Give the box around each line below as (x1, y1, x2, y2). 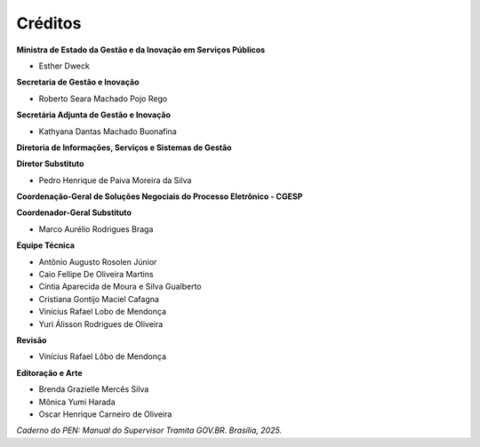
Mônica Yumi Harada (38, 396, 116, 407)
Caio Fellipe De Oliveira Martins (38, 269, 155, 280)
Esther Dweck (38, 60, 91, 71)
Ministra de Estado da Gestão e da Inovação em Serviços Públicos (16, 44, 266, 55)
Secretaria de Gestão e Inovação (16, 76, 140, 88)
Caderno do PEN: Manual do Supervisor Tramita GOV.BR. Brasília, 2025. (16, 425, 283, 435)
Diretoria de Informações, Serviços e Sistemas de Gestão (16, 142, 232, 153)
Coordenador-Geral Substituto (16, 207, 132, 218)
